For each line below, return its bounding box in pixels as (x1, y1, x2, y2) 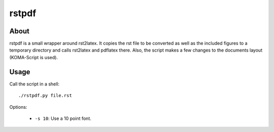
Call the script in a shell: (9, 81, 60, 87)
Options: (9, 104, 27, 110)
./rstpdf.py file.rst (18, 93, 72, 99)
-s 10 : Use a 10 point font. (35, 115, 91, 121)
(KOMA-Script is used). (9, 54, 58, 60)
